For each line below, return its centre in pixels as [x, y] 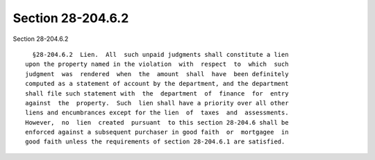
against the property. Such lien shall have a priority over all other [157, 103]
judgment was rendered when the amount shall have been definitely [157, 74]
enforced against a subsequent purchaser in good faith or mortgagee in [157, 132]
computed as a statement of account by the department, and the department [157, 84]
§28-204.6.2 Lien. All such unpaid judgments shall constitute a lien [160, 54]
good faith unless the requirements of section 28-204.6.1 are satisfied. [155, 142]
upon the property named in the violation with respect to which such [157, 64]
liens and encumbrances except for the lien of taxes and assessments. [157, 113]
